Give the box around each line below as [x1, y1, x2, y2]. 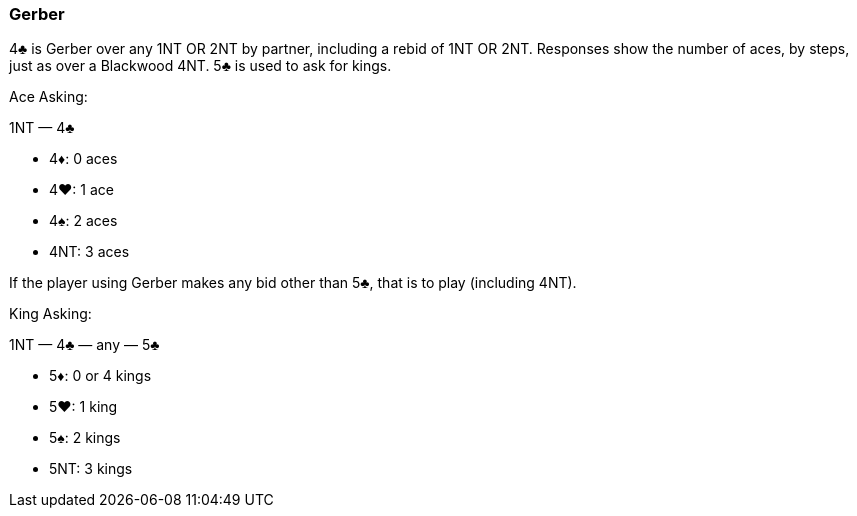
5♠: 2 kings [49, 429, 121, 447]
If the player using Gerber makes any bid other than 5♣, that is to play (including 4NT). [9, 274, 577, 292]
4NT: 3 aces [49, 243, 130, 261]
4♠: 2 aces [49, 212, 118, 230]
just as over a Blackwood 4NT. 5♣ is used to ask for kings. [9, 57, 392, 75]
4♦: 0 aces [49, 150, 118, 168]
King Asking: [9, 305, 92, 323]
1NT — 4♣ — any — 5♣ [9, 336, 160, 354]
